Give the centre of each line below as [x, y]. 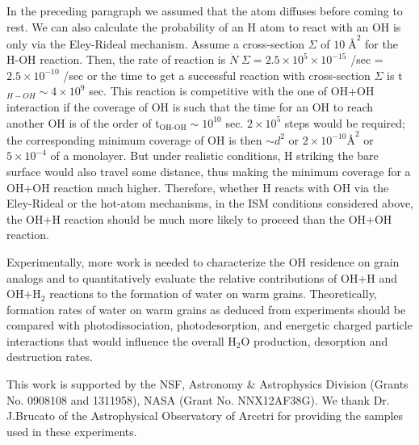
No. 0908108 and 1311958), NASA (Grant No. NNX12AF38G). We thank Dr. [198, 399]
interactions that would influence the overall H [122, 340]
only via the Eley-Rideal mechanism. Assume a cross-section [156, 43]
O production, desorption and [314, 340]
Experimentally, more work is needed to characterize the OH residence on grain [203, 261]
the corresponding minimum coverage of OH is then [134, 139]
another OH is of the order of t [83, 122]
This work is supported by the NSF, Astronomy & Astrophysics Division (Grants [207, 384]
